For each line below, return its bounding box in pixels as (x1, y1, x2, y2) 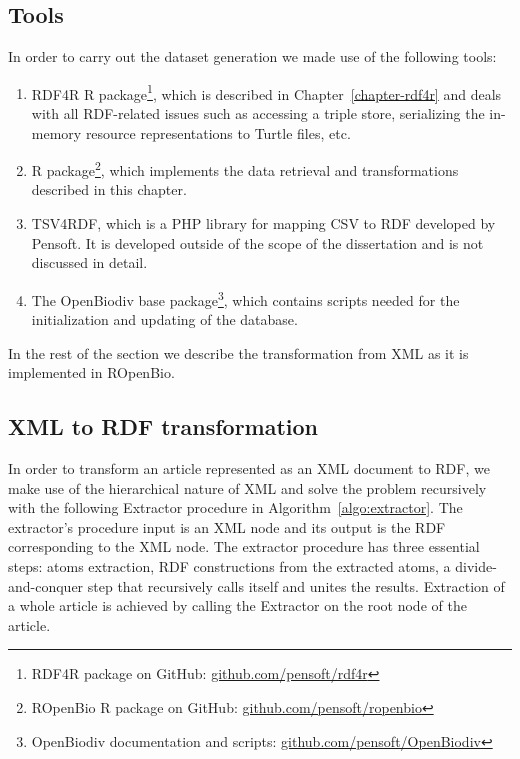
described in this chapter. (31, 179, 187, 200)
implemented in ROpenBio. (8, 362, 175, 383)
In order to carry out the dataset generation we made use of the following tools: (8, 46, 497, 67)
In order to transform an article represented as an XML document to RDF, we (8, 458, 490, 479)
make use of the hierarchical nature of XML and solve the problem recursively (8, 477, 487, 498)
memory (31, 122, 82, 143)
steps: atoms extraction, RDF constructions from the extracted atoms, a (8, 556, 451, 577)
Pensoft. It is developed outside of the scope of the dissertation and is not (31, 232, 484, 253)
